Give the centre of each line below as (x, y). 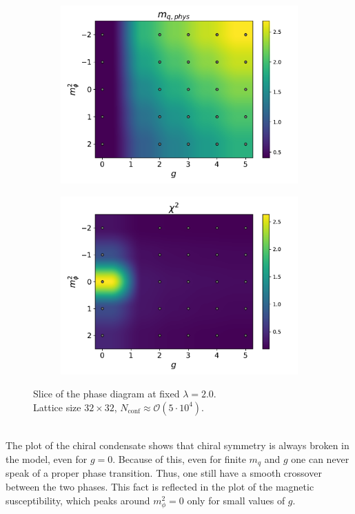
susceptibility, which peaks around (78, 500)
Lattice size (57, 407)
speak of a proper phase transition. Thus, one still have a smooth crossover (164, 473)
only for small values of (236, 500)
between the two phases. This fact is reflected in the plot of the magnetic (160, 487)
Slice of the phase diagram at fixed (106, 394)
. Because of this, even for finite (179, 458)
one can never (320, 458)
